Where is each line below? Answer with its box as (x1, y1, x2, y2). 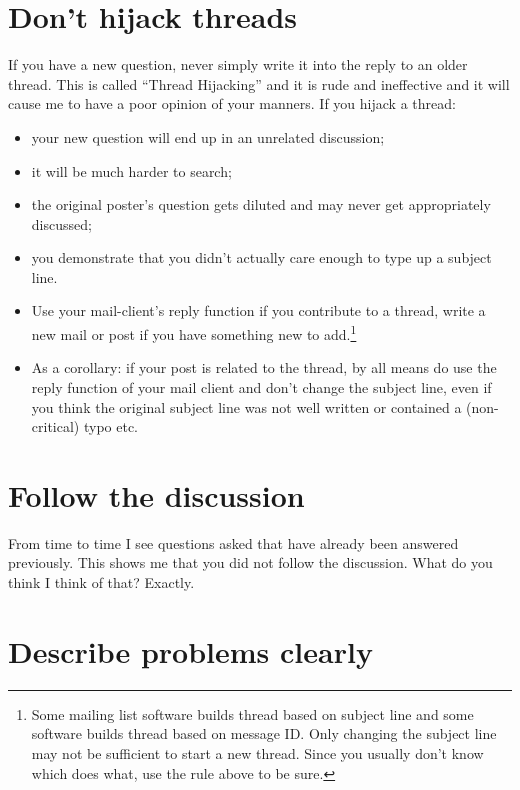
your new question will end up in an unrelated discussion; (31, 126, 385, 147)
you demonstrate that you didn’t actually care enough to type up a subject (31, 247, 492, 268)
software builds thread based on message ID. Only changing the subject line (31, 723, 497, 744)
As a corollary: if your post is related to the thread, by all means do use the (31, 357, 497, 378)
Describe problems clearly (8, 630, 373, 671)
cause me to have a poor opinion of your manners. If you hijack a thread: (8, 93, 456, 114)
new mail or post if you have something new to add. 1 (31, 321, 357, 344)
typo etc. (83, 416, 139, 437)
